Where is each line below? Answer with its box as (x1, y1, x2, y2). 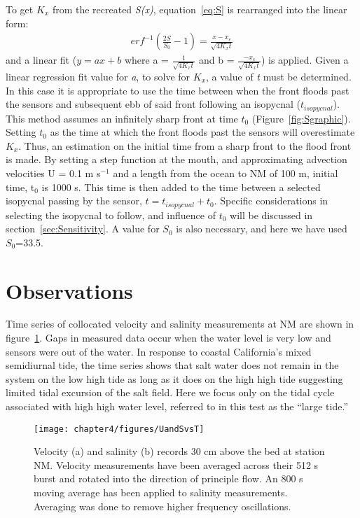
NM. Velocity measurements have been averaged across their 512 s (34, 457, 319, 472)
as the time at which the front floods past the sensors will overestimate (50, 125, 355, 139)
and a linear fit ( (6, 52, 77, 67)
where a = (124, 52, 169, 67)
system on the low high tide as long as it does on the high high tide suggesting (6, 371, 343, 386)
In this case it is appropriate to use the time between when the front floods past (6, 83, 349, 97)
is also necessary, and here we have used (176, 221, 347, 236)
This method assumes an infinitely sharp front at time (6, 111, 238, 125)
